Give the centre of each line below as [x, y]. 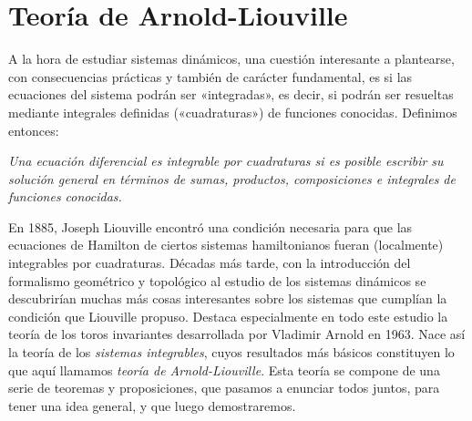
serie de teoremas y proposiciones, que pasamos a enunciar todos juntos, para [224, 388]
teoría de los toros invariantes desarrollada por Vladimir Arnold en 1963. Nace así [237, 334]
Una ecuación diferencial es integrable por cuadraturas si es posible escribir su [226, 161]
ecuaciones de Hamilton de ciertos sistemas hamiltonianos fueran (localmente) [226, 245]
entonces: [34, 130]
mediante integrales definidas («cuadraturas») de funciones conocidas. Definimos [233, 112]
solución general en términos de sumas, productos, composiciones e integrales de [232, 178]
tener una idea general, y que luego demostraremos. [152, 405]
